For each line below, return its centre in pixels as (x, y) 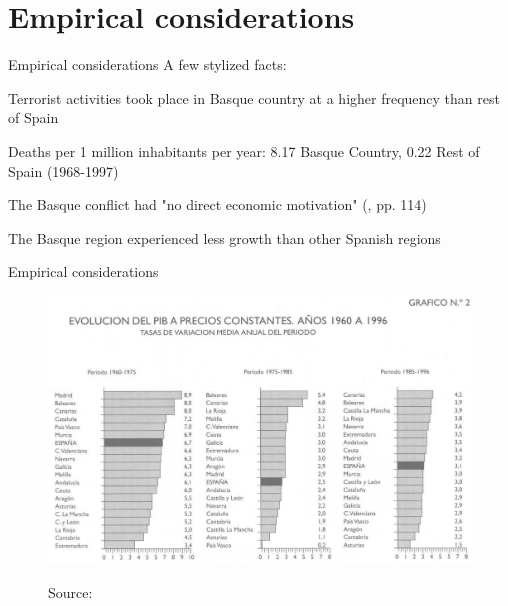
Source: (70, 591)
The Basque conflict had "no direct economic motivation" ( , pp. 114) (217, 204)
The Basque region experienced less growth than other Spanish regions (224, 237)
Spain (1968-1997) (63, 170)
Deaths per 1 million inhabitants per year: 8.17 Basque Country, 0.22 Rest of (244, 150)
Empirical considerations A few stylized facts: (147, 64)
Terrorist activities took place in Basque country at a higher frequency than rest (254, 97)
